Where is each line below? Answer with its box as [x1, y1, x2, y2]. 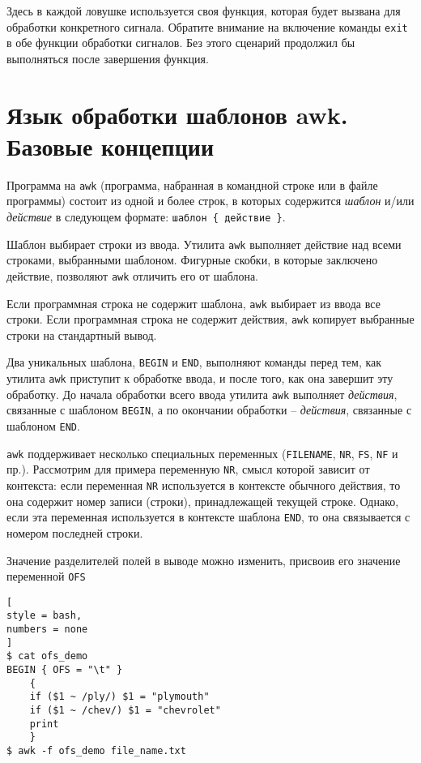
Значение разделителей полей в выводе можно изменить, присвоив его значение [6, 551, 401, 568]
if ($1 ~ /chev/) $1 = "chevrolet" [29, 705, 221, 717]
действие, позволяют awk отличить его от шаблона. [6, 267, 259, 284]
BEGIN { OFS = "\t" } [6, 664, 123, 676]
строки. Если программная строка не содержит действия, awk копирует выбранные [6, 311, 415, 328]
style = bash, [6, 610, 83, 622]
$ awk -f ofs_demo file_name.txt [6, 745, 186, 757]
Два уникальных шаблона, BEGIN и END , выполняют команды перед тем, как [6, 354, 382, 371]
